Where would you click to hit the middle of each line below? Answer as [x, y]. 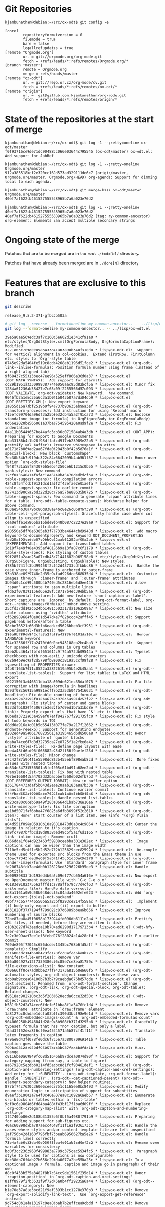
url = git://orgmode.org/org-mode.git [62, 57]
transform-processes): [28, 411]
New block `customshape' [66, 454]
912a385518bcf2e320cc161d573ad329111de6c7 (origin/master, [67, 173]
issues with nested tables [33, 764]
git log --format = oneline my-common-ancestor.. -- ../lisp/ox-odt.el [78, 328]
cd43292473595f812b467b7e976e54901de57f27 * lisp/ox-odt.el [68, 699]
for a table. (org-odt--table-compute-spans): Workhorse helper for [77, 501]
